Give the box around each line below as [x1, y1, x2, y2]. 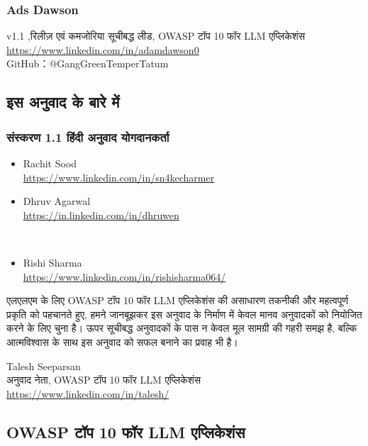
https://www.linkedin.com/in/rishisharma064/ [23, 269, 226, 284]
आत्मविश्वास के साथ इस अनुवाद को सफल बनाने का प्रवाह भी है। [6, 334, 238, 349]
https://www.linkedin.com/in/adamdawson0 [6, 42, 199, 57]
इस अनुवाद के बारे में [6, 91, 120, 113]
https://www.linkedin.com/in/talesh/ [6, 386, 169, 401]
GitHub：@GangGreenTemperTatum [6, 56, 169, 71]
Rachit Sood [23, 156, 77, 170]
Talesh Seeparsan [6, 358, 81, 373]
